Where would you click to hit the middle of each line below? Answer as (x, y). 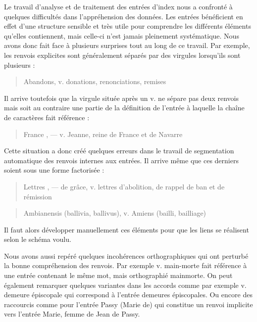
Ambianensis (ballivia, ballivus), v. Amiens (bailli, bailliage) (115, 213)
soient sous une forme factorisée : (54, 170)
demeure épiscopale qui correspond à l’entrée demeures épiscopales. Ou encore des (128, 295)
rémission (38, 196)
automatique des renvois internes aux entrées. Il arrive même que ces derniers (121, 160)
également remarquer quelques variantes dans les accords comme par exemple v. (125, 285)
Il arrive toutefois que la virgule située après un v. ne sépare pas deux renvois (121, 98)
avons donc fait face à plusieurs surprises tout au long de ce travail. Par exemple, (127, 45)
